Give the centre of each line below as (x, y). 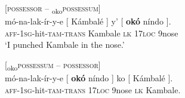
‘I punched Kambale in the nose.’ (65, 45)
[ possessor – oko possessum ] (53, 9)
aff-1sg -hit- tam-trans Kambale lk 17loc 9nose (92, 33)
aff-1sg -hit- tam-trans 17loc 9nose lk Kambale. (93, 89)
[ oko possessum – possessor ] (53, 65)
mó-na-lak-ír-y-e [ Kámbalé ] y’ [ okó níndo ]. (88, 21)
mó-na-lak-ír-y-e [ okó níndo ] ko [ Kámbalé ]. (89, 78)
